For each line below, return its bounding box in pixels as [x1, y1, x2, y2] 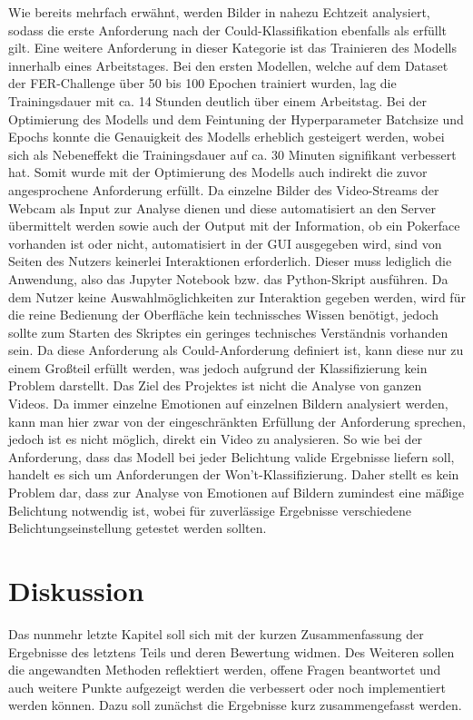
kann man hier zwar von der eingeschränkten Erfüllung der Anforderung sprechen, [8, 411, 466, 430]
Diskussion [8, 572, 144, 608]
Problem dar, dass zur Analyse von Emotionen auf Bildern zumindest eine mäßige [8, 483, 464, 502]
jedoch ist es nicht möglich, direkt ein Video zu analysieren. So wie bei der [8, 429, 423, 449]
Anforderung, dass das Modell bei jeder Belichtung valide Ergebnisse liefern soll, [8, 447, 455, 466]
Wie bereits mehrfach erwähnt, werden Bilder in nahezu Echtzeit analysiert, [8, 3, 430, 21]
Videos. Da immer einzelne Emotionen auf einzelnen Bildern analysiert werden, [8, 394, 448, 413]
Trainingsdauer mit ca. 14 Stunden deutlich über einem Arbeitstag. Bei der [8, 91, 428, 110]
